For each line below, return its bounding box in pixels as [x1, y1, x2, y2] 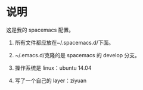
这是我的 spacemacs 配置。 [6, 26, 74, 33]
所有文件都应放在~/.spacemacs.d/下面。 [14, 39, 114, 46]
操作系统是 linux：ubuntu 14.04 [14, 64, 92, 72]
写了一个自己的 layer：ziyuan [14, 77, 87, 84]
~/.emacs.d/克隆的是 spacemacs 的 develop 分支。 [14, 51, 140, 58]
